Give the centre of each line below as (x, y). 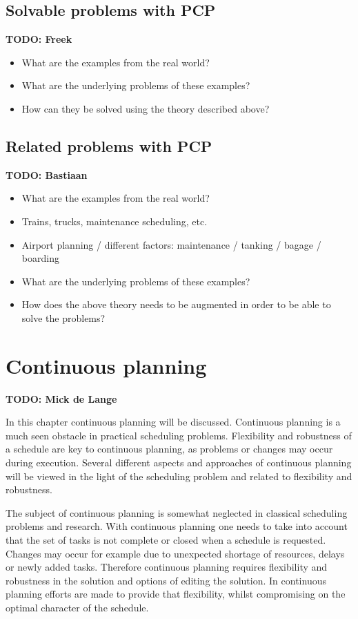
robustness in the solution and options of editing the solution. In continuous (166, 580)
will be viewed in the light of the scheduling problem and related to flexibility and (179, 476)
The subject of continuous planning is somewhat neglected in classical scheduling (177, 512)
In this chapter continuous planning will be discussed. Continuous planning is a (173, 422)
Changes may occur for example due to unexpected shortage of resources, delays (175, 553)
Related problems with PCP (109, 145)
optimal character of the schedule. (77, 607)
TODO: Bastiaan (47, 174)
